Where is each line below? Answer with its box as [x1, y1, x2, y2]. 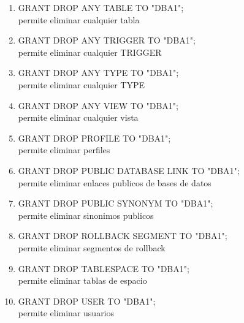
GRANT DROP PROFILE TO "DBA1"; [18, 131, 171, 144]
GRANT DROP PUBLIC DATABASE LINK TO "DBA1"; [18, 164, 240, 177]
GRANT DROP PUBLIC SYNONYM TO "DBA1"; [18, 197, 213, 210]
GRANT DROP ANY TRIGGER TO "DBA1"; [18, 34, 196, 47]
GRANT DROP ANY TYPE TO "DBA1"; [18, 66, 179, 79]
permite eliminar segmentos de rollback [18, 241, 166, 254]
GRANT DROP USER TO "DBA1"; [18, 294, 156, 307]
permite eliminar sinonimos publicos [18, 208, 154, 221]
